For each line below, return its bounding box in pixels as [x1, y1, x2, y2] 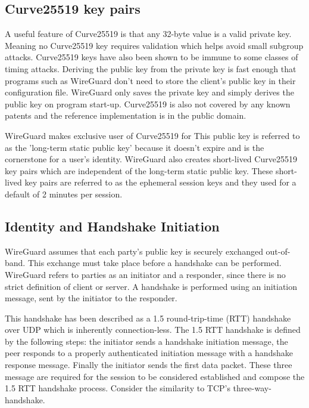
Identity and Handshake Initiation [5, 217, 220, 235]
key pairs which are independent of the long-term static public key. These [5, 164, 273, 177]
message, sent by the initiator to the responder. [5, 292, 177, 304]
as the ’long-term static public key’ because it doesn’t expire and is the [5, 141, 264, 153]
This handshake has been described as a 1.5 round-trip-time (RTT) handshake [5, 311, 291, 324]
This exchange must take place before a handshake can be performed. [27, 256, 282, 269]
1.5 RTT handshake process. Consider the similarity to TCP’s [5, 382, 230, 394]
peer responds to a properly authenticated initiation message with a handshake [5, 347, 293, 359]
